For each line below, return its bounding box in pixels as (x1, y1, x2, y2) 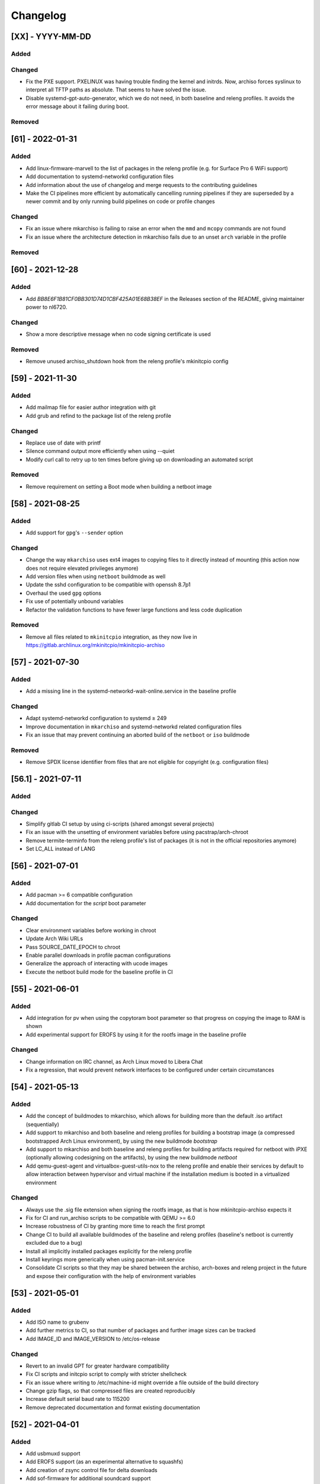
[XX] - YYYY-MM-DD (11, 31, 91, 42)
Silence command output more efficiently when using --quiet (25, 448, 175, 455)
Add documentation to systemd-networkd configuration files (25, 173, 174, 180)
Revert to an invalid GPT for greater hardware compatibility (25, 1362, 169, 1369)
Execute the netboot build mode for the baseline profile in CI (25, 968, 173, 975)
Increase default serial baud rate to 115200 (25, 1396, 130, 1403)
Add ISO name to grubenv (25, 1318, 89, 1326)
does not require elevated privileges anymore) (25, 565, 139, 572)
